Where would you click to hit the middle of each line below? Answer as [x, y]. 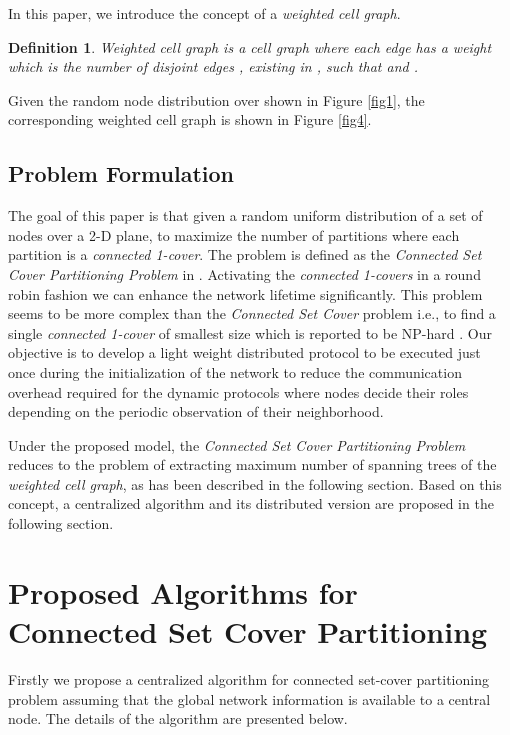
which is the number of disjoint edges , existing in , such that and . [213, 66]
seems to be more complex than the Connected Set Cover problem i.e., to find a [252, 313]
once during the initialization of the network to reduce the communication [235, 371]
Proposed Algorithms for [183, 591]
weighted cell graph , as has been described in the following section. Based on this [255, 483]
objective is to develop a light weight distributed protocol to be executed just [244, 352]
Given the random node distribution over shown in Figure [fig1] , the [216, 99]
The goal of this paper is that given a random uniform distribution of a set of [245, 215]
